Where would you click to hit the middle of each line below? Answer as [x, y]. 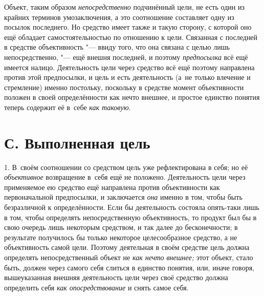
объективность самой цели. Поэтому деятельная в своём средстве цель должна [127, 247]
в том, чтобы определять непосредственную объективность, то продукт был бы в [130, 217]
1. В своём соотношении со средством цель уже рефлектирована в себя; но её [126, 167]
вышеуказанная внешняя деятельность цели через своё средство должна [116, 277]
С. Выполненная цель [77, 142]
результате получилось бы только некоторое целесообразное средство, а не [121, 237]
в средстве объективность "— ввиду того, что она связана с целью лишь [117, 47]
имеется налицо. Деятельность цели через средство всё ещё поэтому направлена [129, 67]
